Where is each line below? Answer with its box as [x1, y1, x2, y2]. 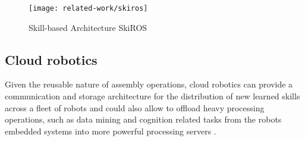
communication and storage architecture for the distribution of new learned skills [5, 90, 300, 102]
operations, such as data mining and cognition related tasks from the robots [5, 113, 282, 126]
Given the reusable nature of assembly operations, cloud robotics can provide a [5, 78, 293, 90]
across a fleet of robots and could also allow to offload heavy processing [5, 101, 265, 114]
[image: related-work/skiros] [29, 4, 148, 12]
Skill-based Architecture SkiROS [29, 21, 147, 33]
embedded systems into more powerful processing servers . [5, 124, 216, 137]
